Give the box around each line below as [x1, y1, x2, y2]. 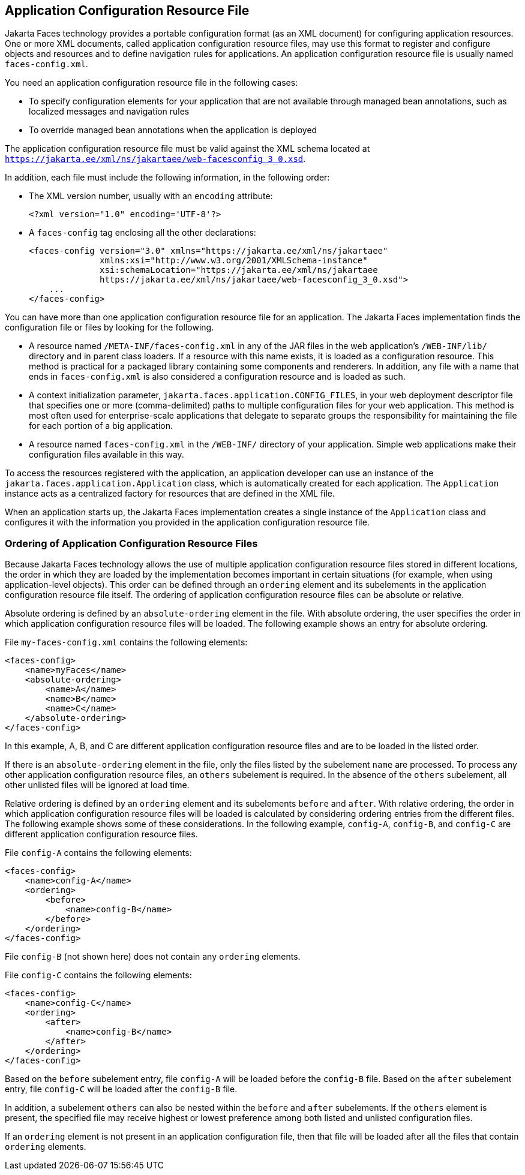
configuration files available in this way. [29, 449, 184, 460]
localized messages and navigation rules [29, 106, 190, 117]
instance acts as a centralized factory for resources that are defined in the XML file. [5, 488, 335, 499]
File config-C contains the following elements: [5, 970, 192, 981]
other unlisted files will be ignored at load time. [5, 780, 190, 791]
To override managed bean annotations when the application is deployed [29, 125, 317, 136]
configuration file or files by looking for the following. [5, 322, 214, 333]
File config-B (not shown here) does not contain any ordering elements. [5, 951, 301, 962]
